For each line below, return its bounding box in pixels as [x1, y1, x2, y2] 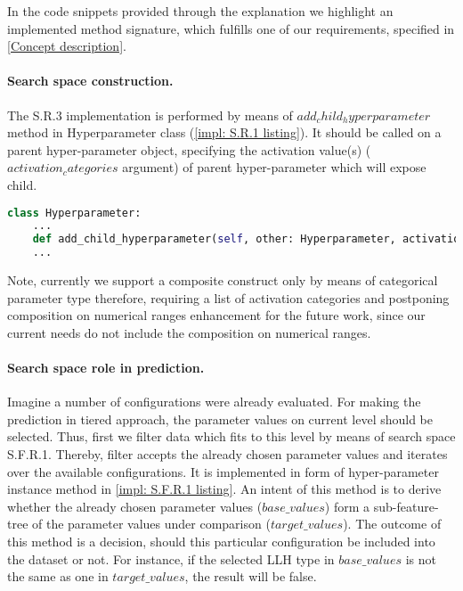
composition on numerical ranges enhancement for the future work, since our [7, 306, 426, 324]
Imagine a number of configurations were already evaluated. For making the [7, 392, 421, 411]
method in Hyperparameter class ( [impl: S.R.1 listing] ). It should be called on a [7, 123, 442, 142]
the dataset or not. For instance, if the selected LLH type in [7, 549, 335, 568]
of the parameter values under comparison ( [32, 514, 271, 533]
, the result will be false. [184, 567, 317, 586]
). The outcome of [343, 514, 442, 533]
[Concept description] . [7, 37, 126, 55]
